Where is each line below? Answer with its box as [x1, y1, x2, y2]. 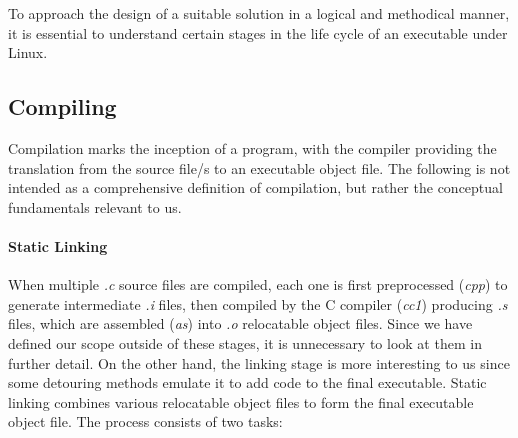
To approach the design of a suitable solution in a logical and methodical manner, [8, 3, 510, 23]
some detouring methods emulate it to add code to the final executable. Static [8, 372, 487, 393]
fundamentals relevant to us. [8, 196, 182, 217]
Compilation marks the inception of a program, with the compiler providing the [8, 137, 497, 158]
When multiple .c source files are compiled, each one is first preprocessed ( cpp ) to [8, 274, 508, 295]
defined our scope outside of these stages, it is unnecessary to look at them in [8, 332, 482, 353]
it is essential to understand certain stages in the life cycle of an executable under [8, 22, 508, 43]
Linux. [8, 42, 48, 63]
